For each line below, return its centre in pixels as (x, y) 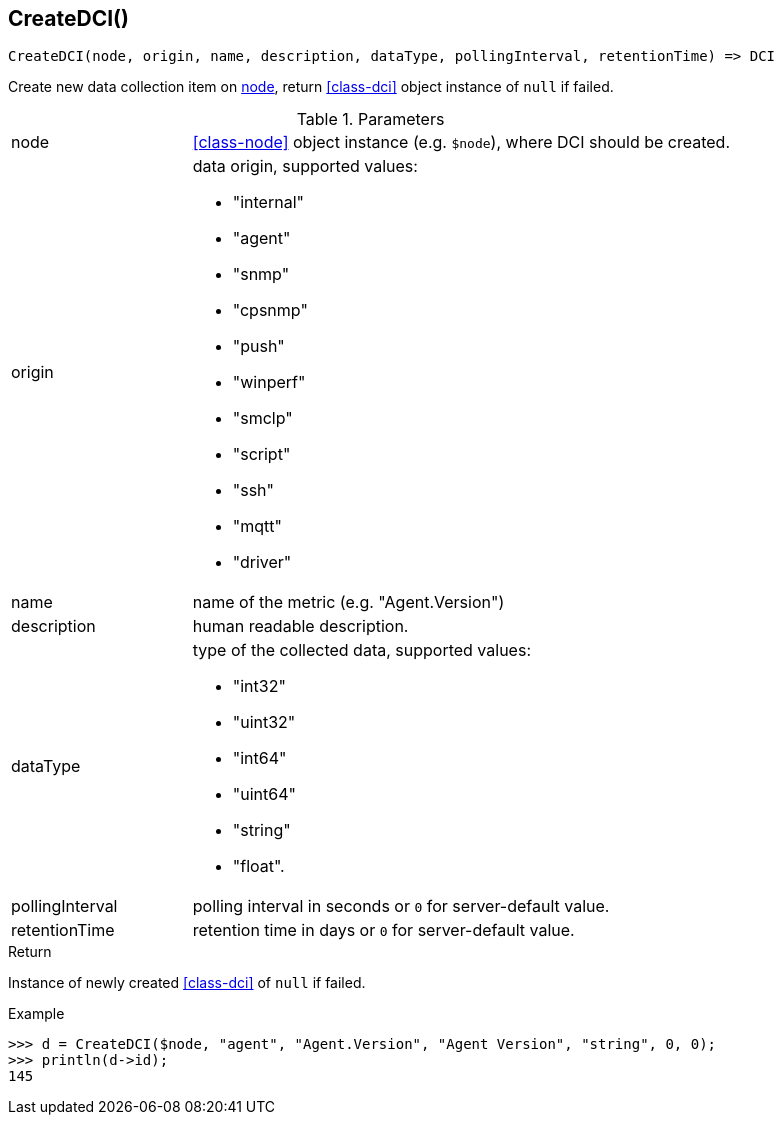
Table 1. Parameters (370, 119)
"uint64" (264, 794)
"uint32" (264, 722)
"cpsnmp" (270, 310)
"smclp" (262, 418)
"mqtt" (257, 526)
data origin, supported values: (305, 166)
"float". (258, 866)
